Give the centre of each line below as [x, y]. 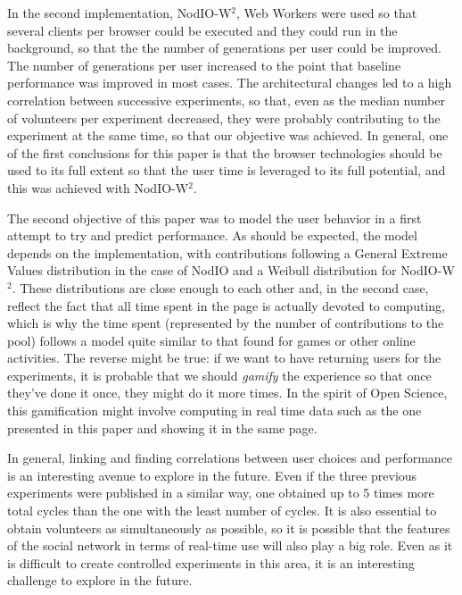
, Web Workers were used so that [327, 13]
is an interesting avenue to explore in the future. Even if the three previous [212, 475]
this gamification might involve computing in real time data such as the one [214, 411]
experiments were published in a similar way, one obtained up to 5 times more [221, 493]
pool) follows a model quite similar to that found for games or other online [211, 340]
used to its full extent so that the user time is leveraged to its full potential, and [227, 170]
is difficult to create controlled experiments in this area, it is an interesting [211, 562]
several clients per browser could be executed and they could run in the [202, 30]
